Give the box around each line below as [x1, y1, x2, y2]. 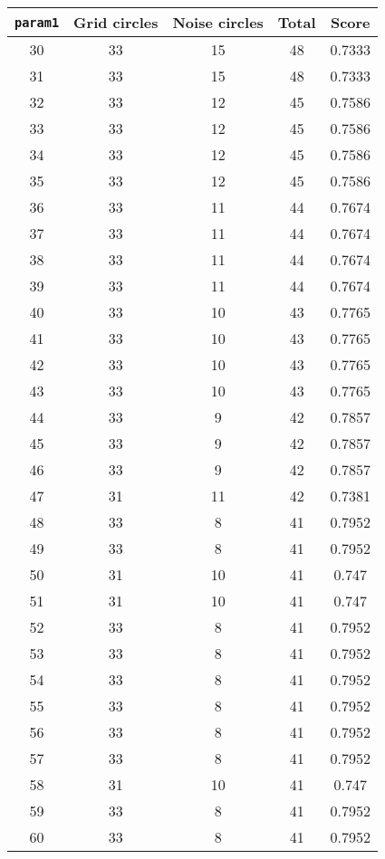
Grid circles [73, 12, 159, 33]
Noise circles [172, 12, 264, 33]
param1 [14, 14, 60, 30]
